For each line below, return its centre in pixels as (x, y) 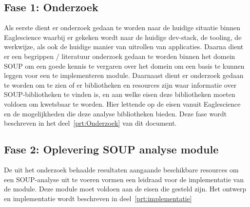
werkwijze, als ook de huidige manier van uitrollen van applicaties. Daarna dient (124, 47)
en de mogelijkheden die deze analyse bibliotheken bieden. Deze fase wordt (115, 113)
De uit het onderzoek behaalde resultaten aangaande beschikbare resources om (121, 169)
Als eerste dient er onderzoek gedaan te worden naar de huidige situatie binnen (122, 28)
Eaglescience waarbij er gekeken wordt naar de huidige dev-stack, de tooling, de (123, 37)
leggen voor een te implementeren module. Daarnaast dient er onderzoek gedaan (124, 75)
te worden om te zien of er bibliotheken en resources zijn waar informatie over (120, 85)
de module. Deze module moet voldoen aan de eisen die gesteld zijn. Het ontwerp (125, 189)
